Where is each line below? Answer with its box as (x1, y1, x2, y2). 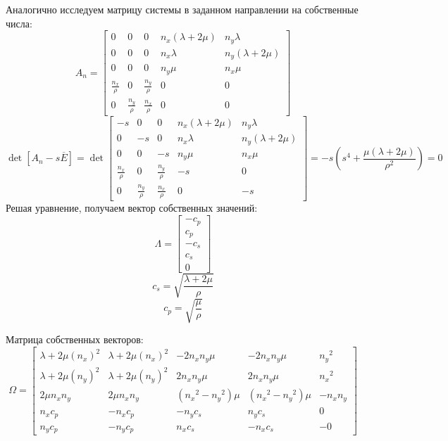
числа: (6, 15, 32, 30)
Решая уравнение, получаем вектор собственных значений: (6, 200, 258, 215)
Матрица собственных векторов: (6, 332, 144, 347)
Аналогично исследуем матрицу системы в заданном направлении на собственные (6, 2, 359, 16)
